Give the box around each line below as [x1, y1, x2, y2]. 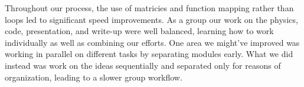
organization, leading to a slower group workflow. [5, 71, 182, 83]
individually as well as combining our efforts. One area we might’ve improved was [5, 36, 300, 48]
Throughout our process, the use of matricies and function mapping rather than [5, 2, 294, 14]
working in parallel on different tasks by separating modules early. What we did [5, 48, 293, 60]
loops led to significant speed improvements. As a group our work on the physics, [5, 13, 298, 25]
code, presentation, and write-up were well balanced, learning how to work [5, 25, 274, 37]
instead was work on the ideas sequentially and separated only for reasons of [5, 59, 281, 71]
